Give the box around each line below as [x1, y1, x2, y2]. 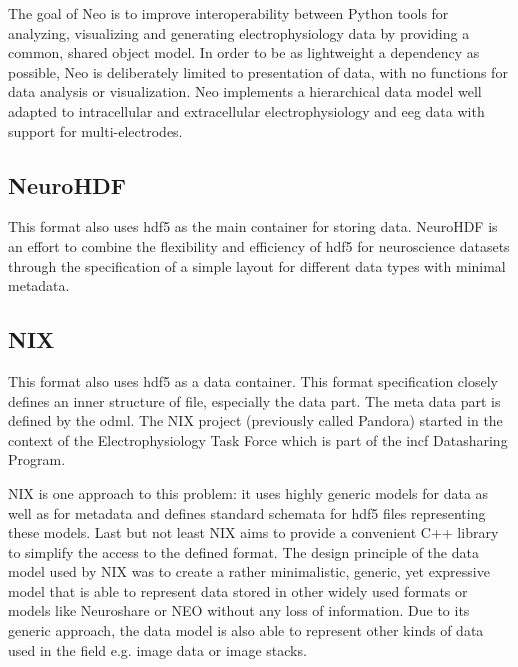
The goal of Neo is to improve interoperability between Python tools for [8, 3, 449, 23]
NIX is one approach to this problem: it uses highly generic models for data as [8, 482, 489, 503]
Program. [8, 449, 66, 470]
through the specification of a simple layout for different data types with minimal [8, 255, 506, 276]
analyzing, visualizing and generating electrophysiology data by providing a [8, 22, 470, 43]
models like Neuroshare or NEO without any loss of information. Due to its [8, 600, 470, 621]
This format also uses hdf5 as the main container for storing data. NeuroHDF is [8, 216, 498, 237]
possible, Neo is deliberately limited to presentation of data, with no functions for [8, 61, 508, 82]
